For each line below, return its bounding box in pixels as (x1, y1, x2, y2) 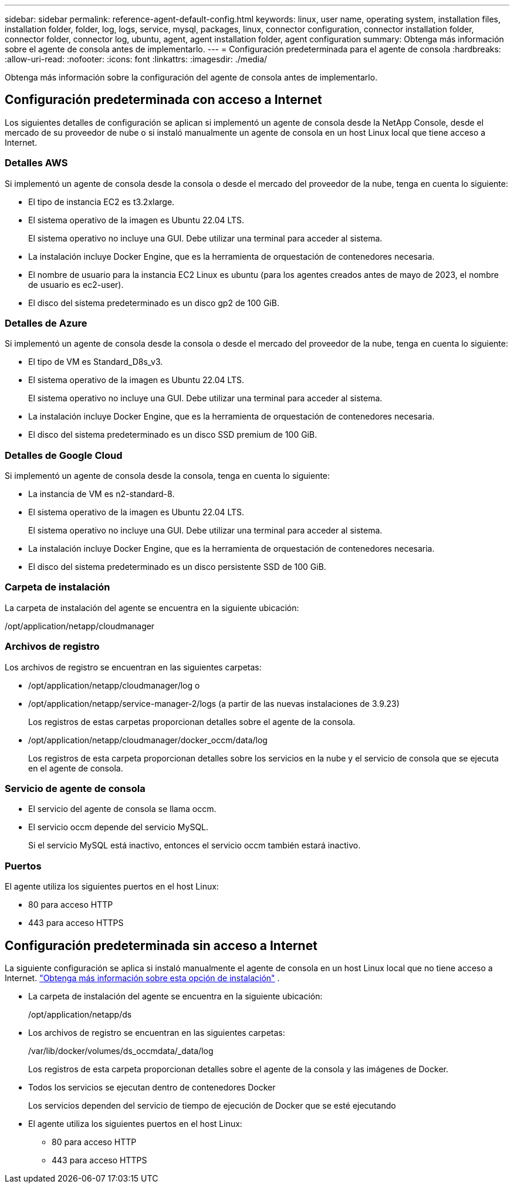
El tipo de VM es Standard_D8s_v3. (28, 357, 163, 367)
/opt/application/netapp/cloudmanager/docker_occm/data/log (28, 734, 268, 745)
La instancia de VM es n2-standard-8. (28, 489, 175, 499)
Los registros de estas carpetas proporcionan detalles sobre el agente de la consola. (28, 716, 356, 727)
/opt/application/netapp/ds (28, 1009, 132, 1019)
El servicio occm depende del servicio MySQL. (28, 822, 209, 833)
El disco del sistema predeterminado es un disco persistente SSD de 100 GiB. (28, 562, 326, 572)
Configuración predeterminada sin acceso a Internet (5, 938, 317, 953)
